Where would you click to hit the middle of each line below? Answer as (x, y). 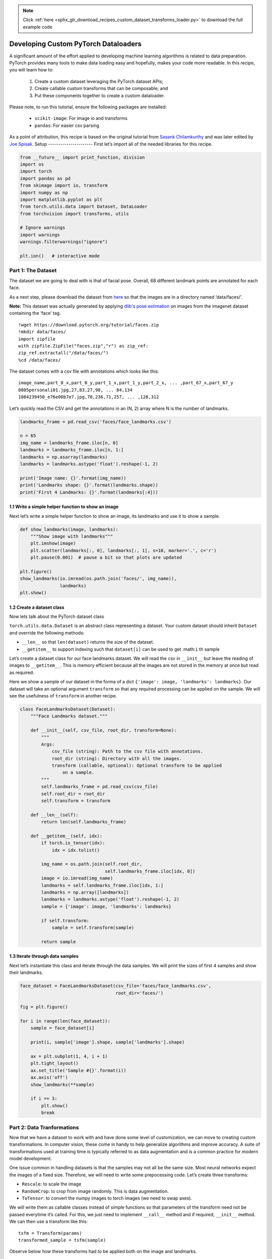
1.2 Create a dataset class (37, 607)
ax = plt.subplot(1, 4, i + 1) (69, 1057)
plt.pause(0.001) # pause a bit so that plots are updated (106, 557)
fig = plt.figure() (44, 1007)
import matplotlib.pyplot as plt (61, 199)
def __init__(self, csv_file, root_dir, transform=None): (104, 730)
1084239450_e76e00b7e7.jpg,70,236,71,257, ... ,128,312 (89, 397)
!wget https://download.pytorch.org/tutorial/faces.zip (89, 325)
